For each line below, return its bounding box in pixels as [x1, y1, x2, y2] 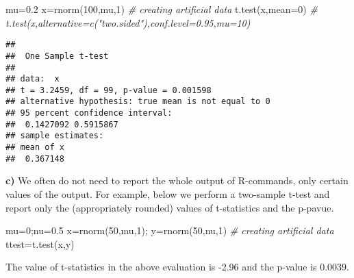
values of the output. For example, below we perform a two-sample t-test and [5, 187, 330, 201]
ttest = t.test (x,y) [5, 236, 75, 251]
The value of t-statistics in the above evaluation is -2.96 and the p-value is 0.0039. [5, 260, 350, 274]
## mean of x [5, 142, 64, 153]
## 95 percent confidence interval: [5, 108, 173, 118]
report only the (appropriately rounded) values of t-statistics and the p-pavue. [5, 200, 334, 214]
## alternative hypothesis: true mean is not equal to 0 [5, 97, 270, 107]
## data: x [5, 74, 60, 84]
